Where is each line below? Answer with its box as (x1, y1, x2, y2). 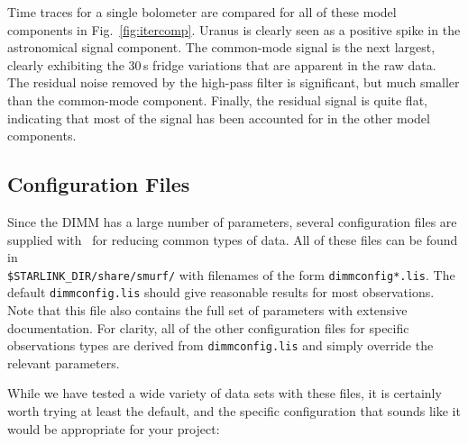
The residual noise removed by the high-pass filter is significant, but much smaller (7, 73, 460, 92)
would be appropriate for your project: (7, 419, 220, 438)
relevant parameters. (7, 353, 120, 372)
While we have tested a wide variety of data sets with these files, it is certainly (7, 384, 442, 403)
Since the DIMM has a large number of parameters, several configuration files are (7, 212, 457, 231)
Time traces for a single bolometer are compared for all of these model (7, 3, 397, 21)
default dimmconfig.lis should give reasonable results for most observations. (7, 283, 435, 302)
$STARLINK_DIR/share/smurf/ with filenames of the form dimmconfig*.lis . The (7, 265, 455, 284)
